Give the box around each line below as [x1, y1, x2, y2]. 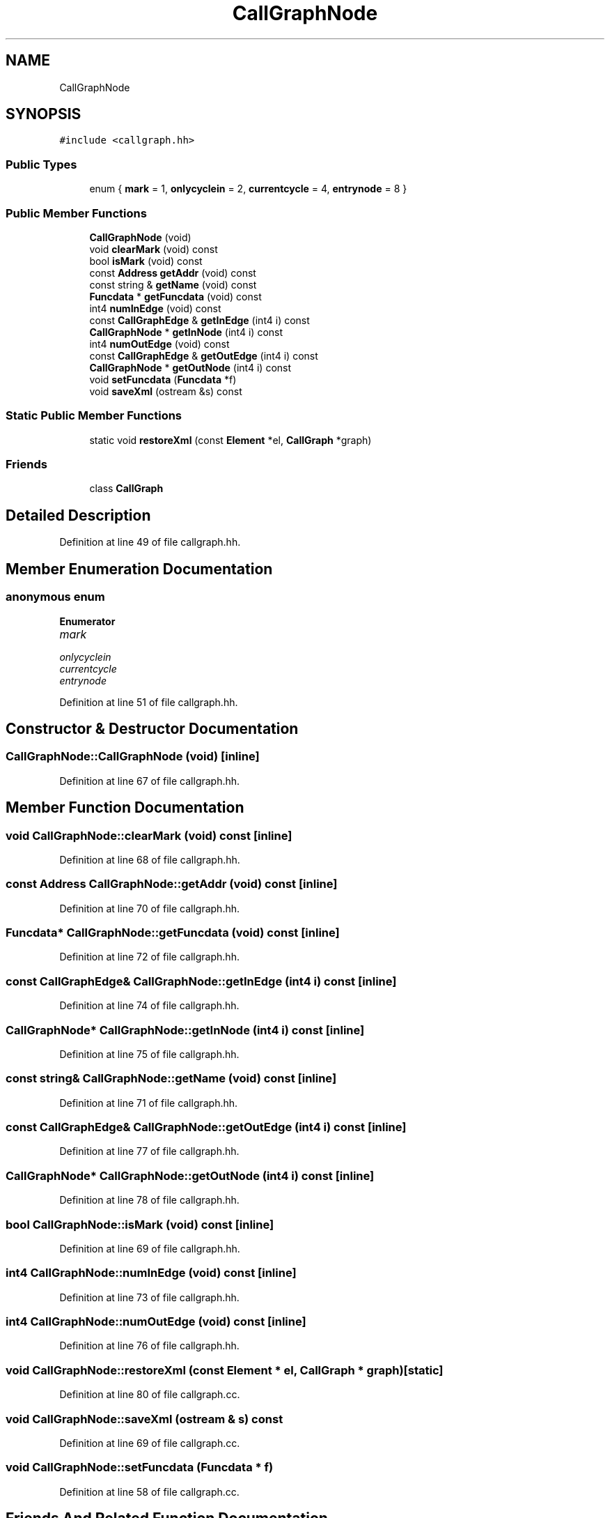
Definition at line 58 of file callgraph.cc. [59, 1485, 240, 1498]
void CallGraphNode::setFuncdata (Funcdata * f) [6, 1460, 274, 1475]
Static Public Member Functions [6, 408, 182, 423]
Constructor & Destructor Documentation [6, 719, 299, 737]
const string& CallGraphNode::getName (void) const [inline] [6, 1071, 337, 1086]
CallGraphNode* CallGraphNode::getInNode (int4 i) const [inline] [6, 1022, 365, 1037]
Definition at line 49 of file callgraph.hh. [59, 536, 241, 549]
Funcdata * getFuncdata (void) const [89, 290, 262, 302]
